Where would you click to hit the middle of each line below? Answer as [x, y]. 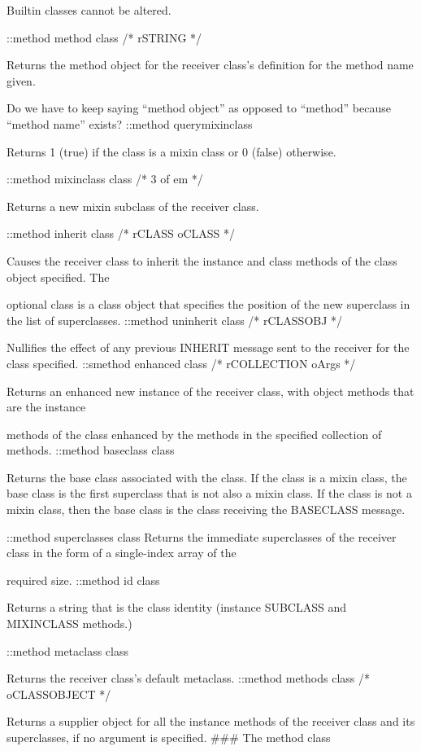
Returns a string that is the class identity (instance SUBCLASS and [177, 607]
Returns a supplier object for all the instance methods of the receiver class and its [211, 721]
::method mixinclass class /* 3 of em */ [105, 179]
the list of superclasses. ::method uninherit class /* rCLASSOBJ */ [175, 320]
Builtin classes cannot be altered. [89, 10]
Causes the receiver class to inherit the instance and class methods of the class [202, 260]
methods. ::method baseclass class [91, 450]
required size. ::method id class [83, 580]
